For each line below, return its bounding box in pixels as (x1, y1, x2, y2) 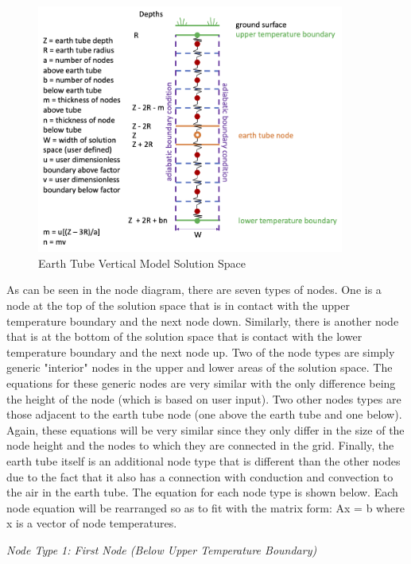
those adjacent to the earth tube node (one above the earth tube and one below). (6, 406, 402, 423)
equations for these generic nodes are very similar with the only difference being (6, 375, 396, 392)
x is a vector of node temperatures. (6, 515, 177, 531)
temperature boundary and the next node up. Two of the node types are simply (6, 343, 395, 360)
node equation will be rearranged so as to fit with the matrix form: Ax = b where (6, 499, 405, 516)
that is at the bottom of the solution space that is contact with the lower (6, 328, 363, 345)
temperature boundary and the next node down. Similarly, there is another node (6, 312, 399, 329)
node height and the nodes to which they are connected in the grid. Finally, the (6, 437, 394, 454)
